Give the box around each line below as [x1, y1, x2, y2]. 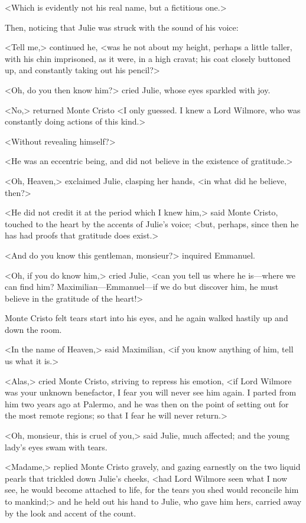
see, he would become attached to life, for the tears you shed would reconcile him [5, 483, 299, 496]
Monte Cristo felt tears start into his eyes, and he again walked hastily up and [5, 312, 288, 324]
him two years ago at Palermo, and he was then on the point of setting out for [5, 397, 289, 410]
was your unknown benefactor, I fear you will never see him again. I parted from [5, 386, 297, 398]
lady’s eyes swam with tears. [5, 440, 108, 453]
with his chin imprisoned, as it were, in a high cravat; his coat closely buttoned [5, 52, 291, 64]
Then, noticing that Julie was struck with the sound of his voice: [5, 21, 239, 33]
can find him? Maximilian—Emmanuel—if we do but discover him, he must [5, 280, 279, 293]
